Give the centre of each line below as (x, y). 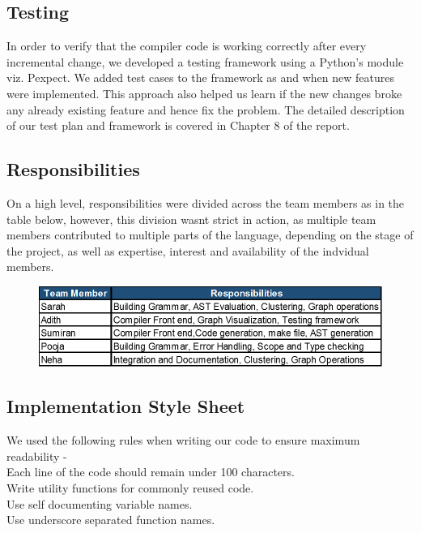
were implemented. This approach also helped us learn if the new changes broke (204, 93)
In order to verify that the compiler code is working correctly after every (187, 46)
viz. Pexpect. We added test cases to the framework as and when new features (200, 77)
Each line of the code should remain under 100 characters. (151, 472)
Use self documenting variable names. (100, 503)
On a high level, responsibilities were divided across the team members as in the (206, 202)
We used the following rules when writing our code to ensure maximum (183, 440)
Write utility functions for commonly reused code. (130, 487)
